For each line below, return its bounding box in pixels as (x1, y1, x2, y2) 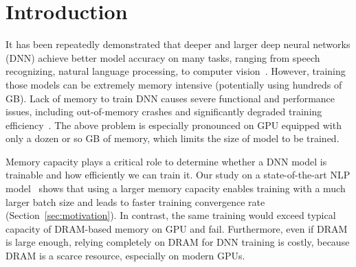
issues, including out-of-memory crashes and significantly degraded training (5, 104, 322, 119)
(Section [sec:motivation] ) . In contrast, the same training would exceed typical (5, 208, 336, 222)
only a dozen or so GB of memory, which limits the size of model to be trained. (5, 131, 340, 146)
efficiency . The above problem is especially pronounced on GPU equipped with (5, 117, 342, 132)
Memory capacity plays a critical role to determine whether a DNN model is (5, 154, 327, 168)
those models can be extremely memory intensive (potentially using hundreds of (5, 77, 342, 91)
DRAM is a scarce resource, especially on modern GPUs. (5, 248, 245, 263)
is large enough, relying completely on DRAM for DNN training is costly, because (5, 235, 350, 249)
